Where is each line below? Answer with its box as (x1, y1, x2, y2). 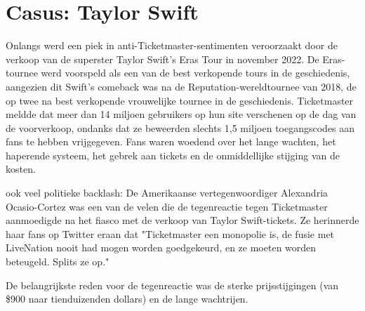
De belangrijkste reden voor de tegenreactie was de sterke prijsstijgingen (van (6, 277, 339, 292)
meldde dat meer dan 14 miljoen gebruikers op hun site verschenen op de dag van (6, 107, 357, 121)
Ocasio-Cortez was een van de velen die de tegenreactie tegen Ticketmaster (6, 199, 328, 213)
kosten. (6, 161, 36, 176)
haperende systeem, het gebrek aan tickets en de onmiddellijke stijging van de (6, 147, 340, 162)
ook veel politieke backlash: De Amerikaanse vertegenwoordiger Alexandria (6, 185, 328, 200)
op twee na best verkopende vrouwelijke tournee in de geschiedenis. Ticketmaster (6, 93, 354, 107)
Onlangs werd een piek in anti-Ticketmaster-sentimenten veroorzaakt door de (6, 38, 338, 53)
